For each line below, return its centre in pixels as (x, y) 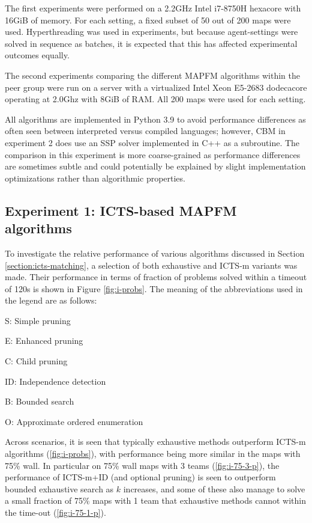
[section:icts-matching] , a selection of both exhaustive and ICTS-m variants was (151, 265)
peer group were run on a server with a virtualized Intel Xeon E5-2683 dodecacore (156, 87)
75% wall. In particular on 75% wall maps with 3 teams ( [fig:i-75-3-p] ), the (142, 465)
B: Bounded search (40, 401)
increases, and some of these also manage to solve (214, 488)
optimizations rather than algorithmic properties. (95, 178)
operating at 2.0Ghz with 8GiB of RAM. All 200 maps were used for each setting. (155, 99)
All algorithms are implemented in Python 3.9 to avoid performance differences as (155, 119)
